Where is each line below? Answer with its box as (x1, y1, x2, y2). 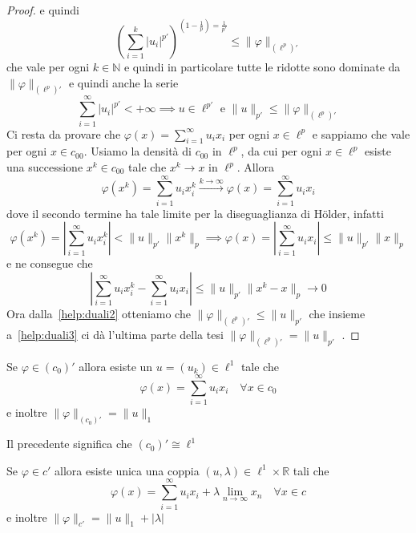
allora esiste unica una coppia (55, 462, 200, 478)
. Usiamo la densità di (83, 143, 192, 159)
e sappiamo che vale (312, 125, 410, 142)
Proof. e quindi (6, 2, 79, 18)
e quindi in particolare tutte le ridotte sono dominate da (123, 59, 401, 75)
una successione (6, 159, 83, 175)
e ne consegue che (6, 255, 93, 272)
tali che (293, 462, 329, 478)
